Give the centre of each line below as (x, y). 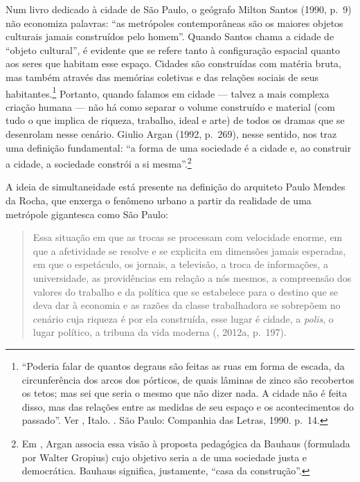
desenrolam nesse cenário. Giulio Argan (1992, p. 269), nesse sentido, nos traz (171, 134)
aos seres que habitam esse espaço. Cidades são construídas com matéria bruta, (174, 63)
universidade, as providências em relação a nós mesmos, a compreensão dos (192, 278)
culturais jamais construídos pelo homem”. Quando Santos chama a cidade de (170, 36)
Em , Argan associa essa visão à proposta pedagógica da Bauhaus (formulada (186, 443)
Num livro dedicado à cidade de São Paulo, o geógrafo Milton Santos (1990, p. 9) (179, 9)
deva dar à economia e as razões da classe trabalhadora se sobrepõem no (187, 305)
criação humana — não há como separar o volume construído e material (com (170, 106)
